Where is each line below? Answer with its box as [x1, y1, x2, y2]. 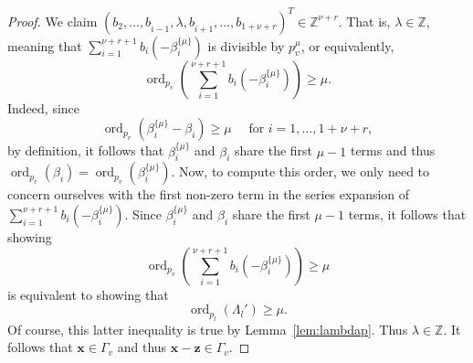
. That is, [338, 11, 391, 30]
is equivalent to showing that [7, 284, 169, 304]
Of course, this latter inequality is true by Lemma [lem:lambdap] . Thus [7, 319, 408, 338]
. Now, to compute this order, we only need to [171, 162, 430, 181]
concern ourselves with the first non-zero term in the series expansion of [7, 185, 410, 204]
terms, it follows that [348, 204, 467, 223]
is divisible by [207, 36, 285, 55]
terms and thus [350, 141, 436, 160]
